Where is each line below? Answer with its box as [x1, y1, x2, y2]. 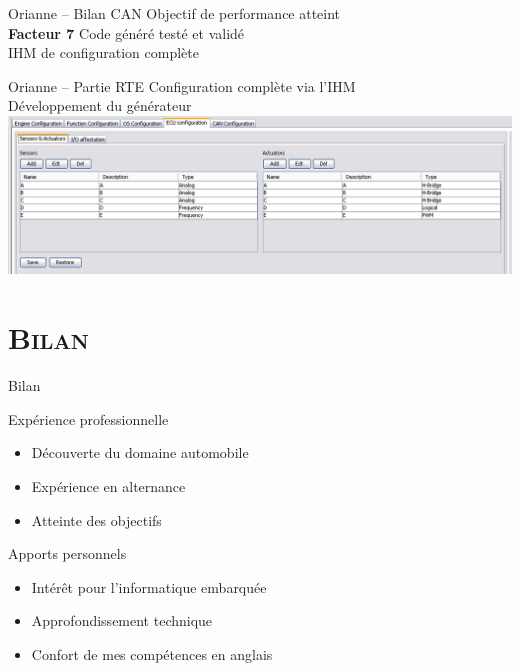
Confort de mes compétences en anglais [31, 643, 273, 664]
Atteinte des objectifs [31, 509, 162, 530]
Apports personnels [8, 543, 127, 564]
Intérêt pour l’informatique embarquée [31, 576, 267, 597]
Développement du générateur [8, 95, 192, 116]
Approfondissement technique [31, 610, 213, 631]
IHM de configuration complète [8, 42, 199, 63]
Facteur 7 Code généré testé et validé [8, 22, 245, 43]
